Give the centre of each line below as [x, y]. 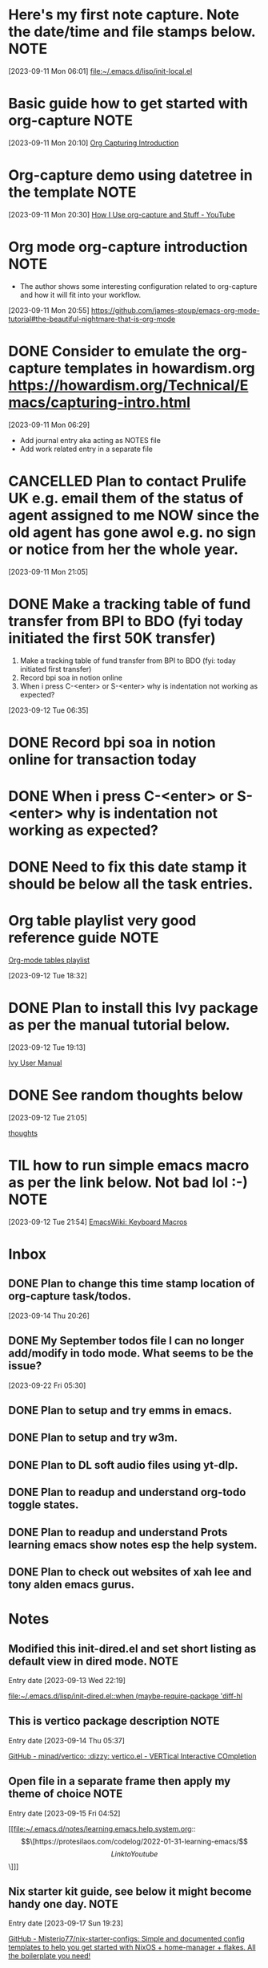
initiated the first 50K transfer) [112, 638]
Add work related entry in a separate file [86, 449]
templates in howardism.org [160, 368]
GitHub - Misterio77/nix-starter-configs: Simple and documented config [127, 1939]
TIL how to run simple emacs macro [129, 1166]
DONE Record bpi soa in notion [112, 742]
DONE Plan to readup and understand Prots [118, 1532]
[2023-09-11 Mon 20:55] [49, 310]
